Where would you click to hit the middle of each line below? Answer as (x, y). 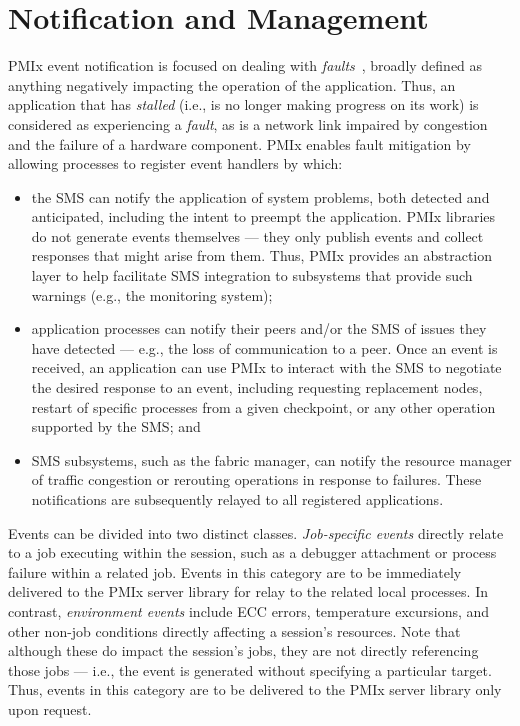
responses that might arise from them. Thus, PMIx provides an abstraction (262, 255)
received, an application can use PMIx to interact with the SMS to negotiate (266, 367)
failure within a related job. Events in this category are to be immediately (235, 571)
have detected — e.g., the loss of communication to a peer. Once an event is (264, 347)
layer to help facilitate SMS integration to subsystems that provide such (252, 275)
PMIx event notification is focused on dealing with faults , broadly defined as (245, 65)
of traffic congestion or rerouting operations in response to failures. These (256, 479)
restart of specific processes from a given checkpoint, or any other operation (263, 406)
